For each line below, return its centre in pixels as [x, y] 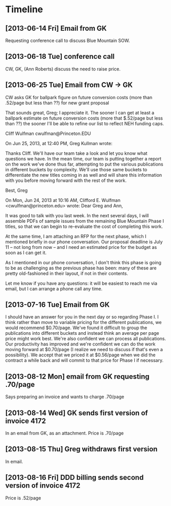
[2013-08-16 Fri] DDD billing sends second [75, 478]
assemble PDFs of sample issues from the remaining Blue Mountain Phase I [85, 221]
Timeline [24, 9]
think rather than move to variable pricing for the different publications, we [83, 323]
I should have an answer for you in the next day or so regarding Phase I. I [82, 317]
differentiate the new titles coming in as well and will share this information [84, 175]
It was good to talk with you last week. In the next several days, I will [77, 215]
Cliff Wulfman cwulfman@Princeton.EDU [48, 133]
